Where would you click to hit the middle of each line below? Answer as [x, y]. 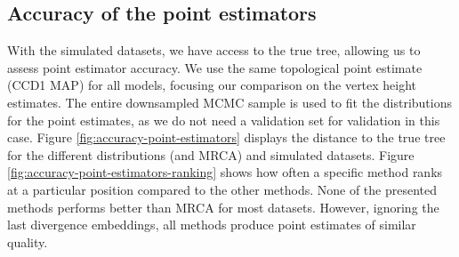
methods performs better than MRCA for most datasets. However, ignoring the [223, 207]
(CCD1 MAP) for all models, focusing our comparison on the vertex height [212, 85]
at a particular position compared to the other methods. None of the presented [222, 189]
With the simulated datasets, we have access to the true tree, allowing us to [214, 50]
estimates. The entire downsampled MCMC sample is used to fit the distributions [229, 102]
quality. [28, 241]
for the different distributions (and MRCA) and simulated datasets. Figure [211, 154]
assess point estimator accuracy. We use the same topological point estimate [215, 67]
